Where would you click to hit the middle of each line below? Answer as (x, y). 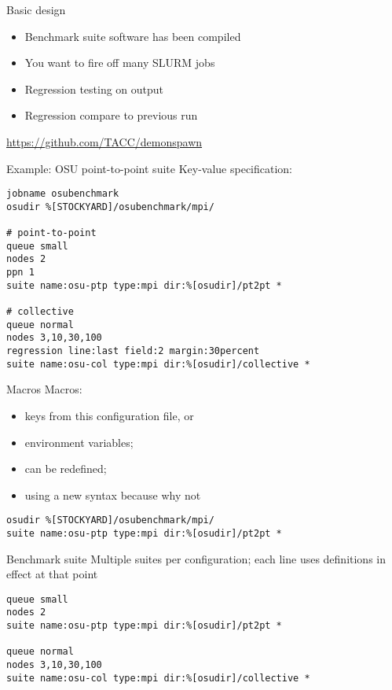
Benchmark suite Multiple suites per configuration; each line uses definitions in (196, 558)
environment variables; (79, 442)
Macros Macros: (44, 389)
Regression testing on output (94, 89)
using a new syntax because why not (113, 494)
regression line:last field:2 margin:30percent (133, 351)
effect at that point (52, 574)
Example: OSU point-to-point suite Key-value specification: (149, 168)
